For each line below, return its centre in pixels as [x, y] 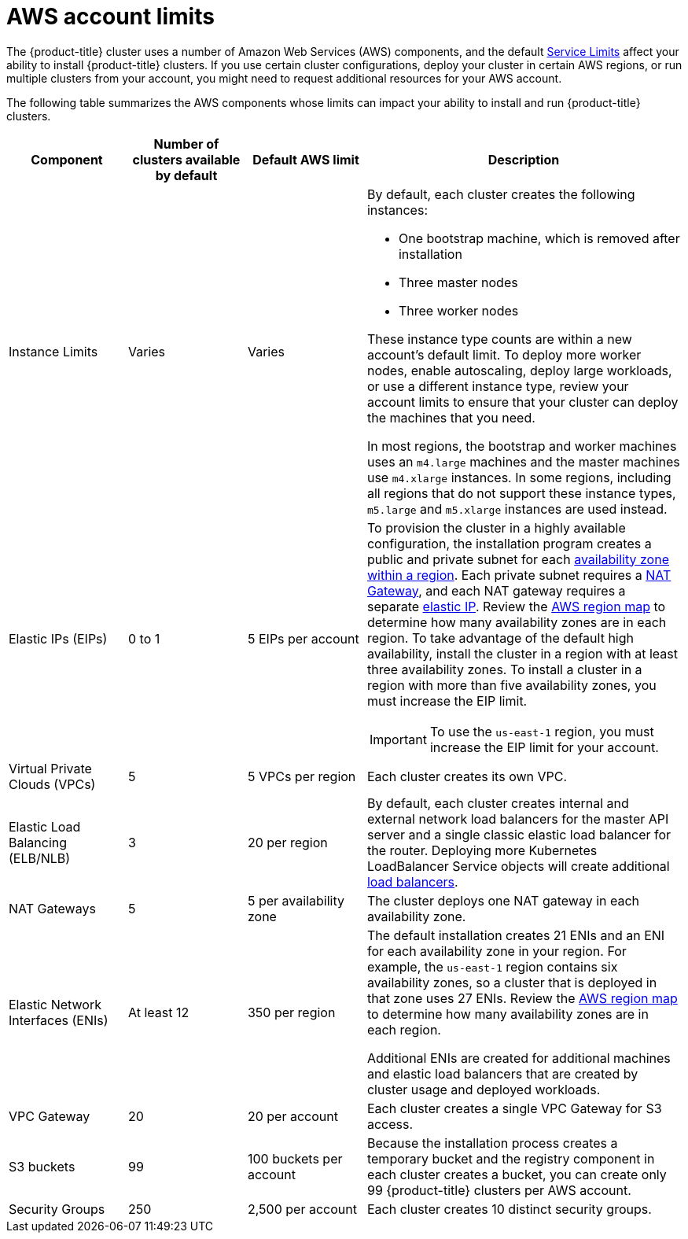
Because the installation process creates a [492, 1143]
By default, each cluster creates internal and [498, 803]
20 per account [292, 1116]
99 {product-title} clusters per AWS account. [499, 1190]
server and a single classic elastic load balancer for [519, 834]
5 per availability [296, 900]
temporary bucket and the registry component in [511, 1158]
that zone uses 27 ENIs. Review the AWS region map [522, 998]
